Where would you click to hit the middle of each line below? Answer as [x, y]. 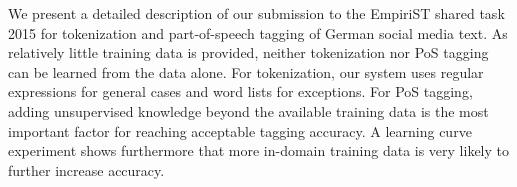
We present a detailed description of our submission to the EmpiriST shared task [256, 13]
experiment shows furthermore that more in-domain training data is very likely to [259, 150]
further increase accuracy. [86, 169]
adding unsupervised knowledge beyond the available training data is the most [248, 110]
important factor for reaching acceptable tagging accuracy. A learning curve [240, 130]
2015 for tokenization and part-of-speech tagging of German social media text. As [258, 32]
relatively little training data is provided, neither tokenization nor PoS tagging [248, 52]
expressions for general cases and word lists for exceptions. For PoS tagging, [240, 91]
